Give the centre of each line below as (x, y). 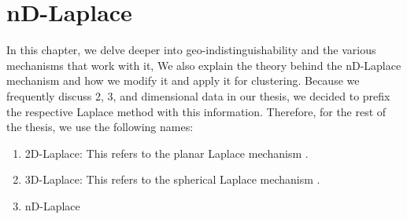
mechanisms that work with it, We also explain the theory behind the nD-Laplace (204, 65)
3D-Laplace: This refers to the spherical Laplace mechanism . (172, 179)
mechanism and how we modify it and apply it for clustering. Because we (183, 80)
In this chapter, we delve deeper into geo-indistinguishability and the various (191, 50)
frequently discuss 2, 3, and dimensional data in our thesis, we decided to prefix (198, 95)
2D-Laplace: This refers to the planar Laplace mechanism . (166, 153)
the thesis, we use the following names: (100, 127)
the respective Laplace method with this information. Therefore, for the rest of (196, 111)
